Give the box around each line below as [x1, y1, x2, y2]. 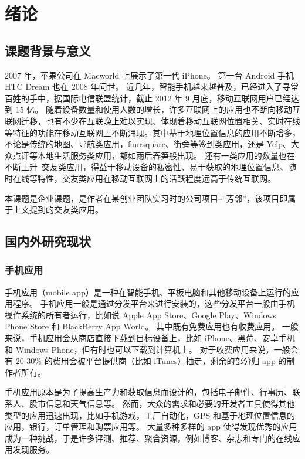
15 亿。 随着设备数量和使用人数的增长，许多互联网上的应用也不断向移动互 [15, 103, 300, 115]
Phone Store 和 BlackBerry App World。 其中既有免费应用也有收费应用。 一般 [5, 320, 299, 332]
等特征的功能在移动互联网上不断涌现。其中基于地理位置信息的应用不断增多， [5, 126, 300, 138]
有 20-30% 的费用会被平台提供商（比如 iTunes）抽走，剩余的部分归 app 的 [5, 355, 287, 367]
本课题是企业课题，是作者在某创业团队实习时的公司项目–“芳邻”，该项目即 [5, 192, 288, 204]
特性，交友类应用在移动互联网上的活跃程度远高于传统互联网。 [37, 172, 276, 184]
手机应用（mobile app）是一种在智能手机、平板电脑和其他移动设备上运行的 [5, 285, 291, 298]
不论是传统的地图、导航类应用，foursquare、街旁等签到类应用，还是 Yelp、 [5, 138, 291, 150]
